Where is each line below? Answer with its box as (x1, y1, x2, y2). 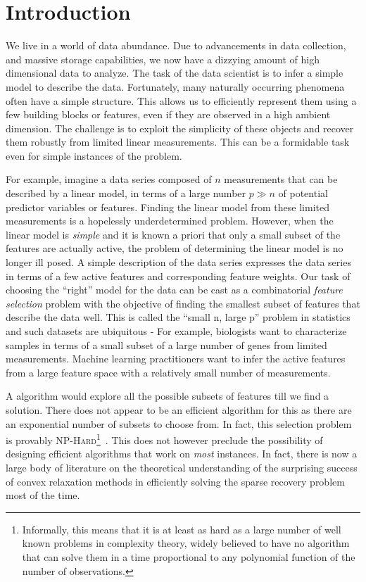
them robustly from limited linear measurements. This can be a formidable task (6, 134, 350, 149)
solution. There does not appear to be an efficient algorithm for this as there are (6, 402, 352, 417)
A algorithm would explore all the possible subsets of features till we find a (6, 388, 329, 403)
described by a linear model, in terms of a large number (6, 186, 246, 201)
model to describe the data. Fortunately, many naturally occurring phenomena (6, 79, 345, 94)
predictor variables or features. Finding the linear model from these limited (6, 199, 329, 214)
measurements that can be (224, 172, 338, 186)
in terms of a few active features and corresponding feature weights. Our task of (6, 268, 351, 283)
